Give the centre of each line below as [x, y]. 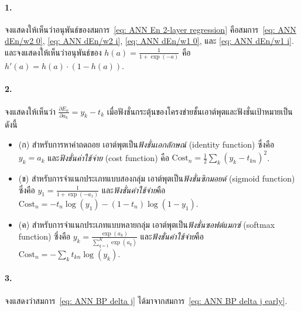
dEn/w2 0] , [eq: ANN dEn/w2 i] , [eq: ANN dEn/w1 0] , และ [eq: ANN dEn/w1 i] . [149, 41]
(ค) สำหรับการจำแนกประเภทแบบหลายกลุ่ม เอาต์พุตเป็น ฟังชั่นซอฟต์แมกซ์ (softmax [147, 224]
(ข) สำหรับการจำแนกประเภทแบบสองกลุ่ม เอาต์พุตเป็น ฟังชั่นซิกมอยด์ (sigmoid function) [157, 178]
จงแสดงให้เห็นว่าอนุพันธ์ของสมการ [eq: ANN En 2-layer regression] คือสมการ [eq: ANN [150, 29]
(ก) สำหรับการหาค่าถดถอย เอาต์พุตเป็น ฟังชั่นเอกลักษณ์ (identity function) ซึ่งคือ [146, 144]
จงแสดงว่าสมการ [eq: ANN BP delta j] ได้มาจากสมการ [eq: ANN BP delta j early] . [146, 300]
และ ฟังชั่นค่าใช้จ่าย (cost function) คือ [108, 157]
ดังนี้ [11, 124]
